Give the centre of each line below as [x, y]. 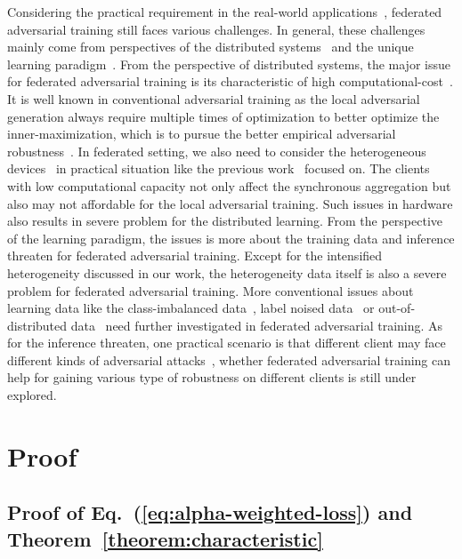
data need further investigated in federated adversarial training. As [257, 325]
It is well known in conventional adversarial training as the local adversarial [214, 98]
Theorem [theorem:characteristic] [165, 538]
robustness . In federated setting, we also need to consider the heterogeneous [217, 151]
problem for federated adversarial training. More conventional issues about [211, 290]
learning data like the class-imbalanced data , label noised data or [191, 308]
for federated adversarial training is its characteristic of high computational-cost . [230, 81]
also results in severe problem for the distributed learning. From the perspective [225, 221]
